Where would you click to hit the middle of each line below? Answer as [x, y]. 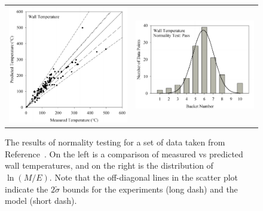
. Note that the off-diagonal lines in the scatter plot [144, 177]
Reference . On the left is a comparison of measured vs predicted [124, 153]
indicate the [27, 189]
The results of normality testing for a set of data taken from [115, 142]
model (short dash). [41, 201]
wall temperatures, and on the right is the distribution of [109, 165]
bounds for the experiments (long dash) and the [150, 189]
